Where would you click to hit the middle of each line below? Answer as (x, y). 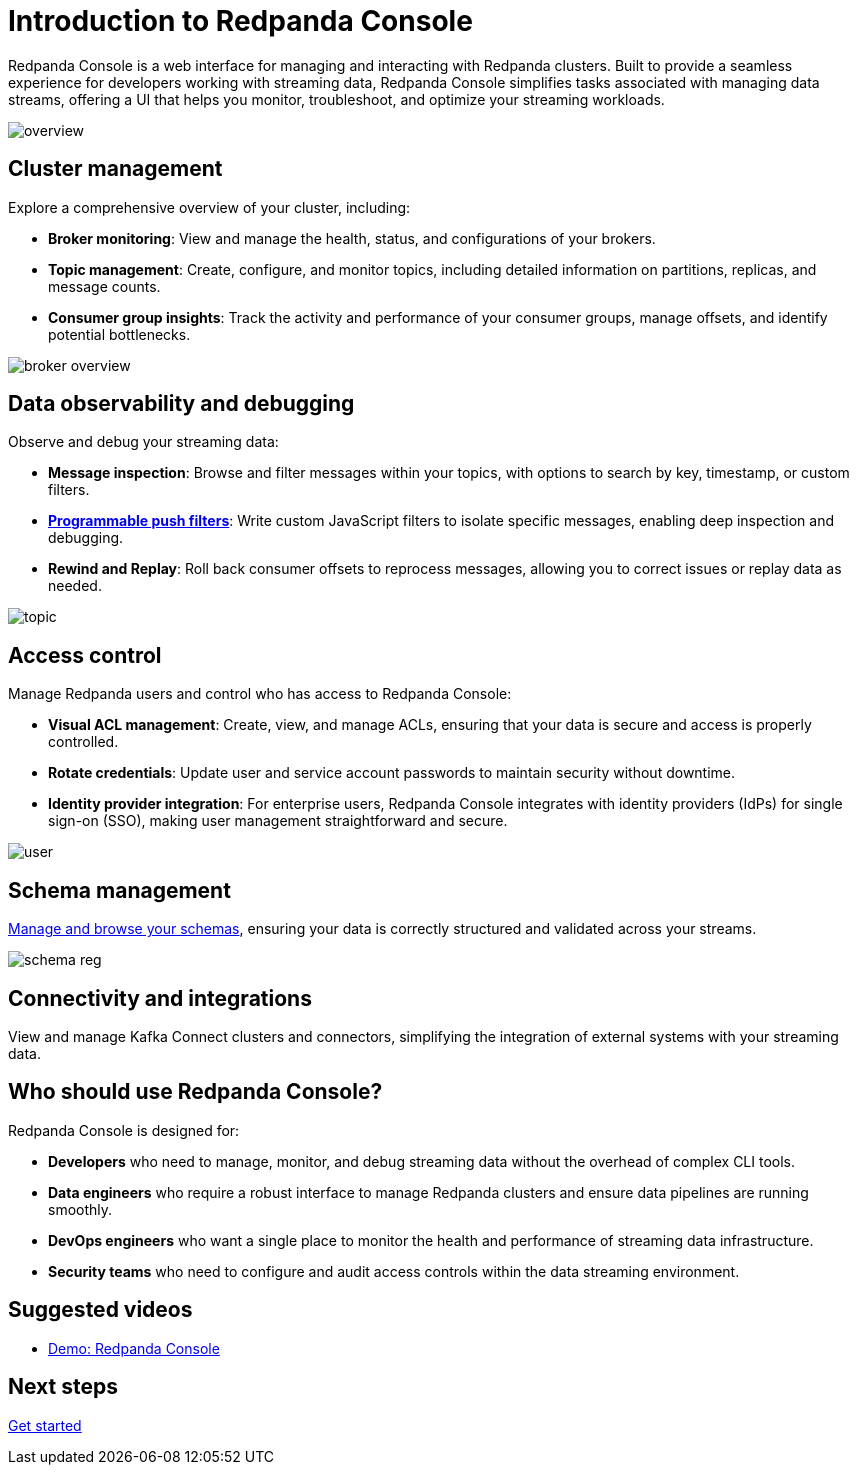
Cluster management (115, 169)
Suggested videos (100, 1310)
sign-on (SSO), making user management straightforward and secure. (278, 821)
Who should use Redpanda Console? (195, 1092)
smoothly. (80, 1209)
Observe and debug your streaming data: (143, 442)
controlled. (83, 742)
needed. (75, 586)
